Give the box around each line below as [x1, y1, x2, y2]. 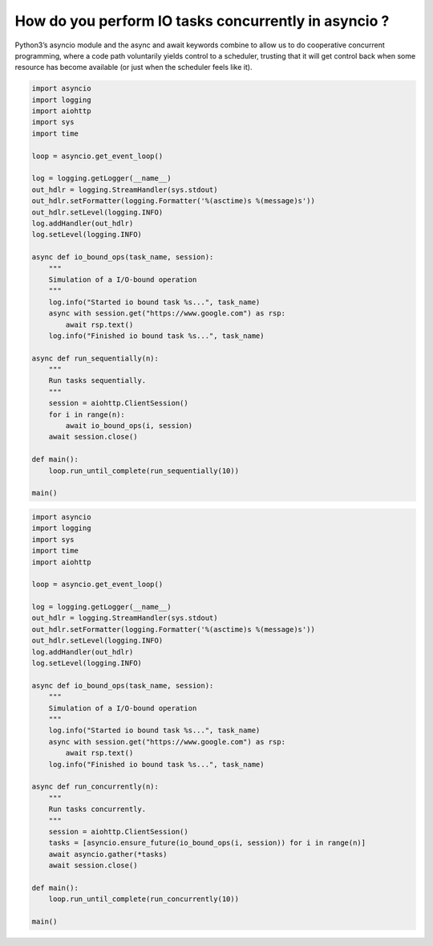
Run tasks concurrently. [48, 805, 147, 814]
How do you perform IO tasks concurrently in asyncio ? [14, 12, 390, 30]
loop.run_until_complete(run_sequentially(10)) [48, 466, 240, 475]
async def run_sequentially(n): [31, 353, 160, 363]
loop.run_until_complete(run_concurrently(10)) [48, 895, 240, 903]
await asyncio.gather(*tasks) [48, 850, 168, 858]
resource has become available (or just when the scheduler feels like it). [14, 63, 253, 72]
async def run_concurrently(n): [31, 782, 160, 791]
